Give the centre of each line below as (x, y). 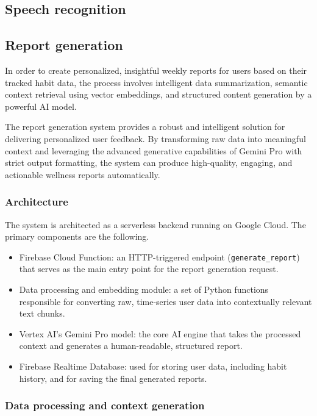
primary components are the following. (77, 236)
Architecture (37, 202)
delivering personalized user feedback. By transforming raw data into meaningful (155, 138)
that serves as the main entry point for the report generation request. (149, 269)
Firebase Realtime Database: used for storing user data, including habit (153, 366)
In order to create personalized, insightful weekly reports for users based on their (156, 70)
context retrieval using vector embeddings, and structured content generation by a (158, 94)
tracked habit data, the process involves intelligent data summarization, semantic (156, 82)
